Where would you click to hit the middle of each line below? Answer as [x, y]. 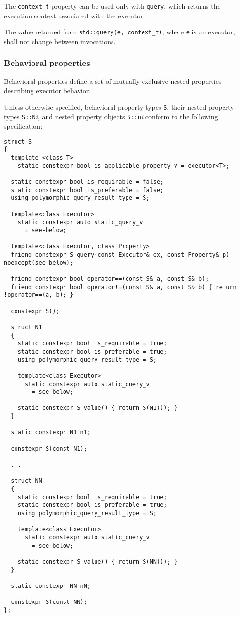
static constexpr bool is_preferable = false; [87, 190]
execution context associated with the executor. [74, 15]
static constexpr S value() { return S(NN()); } [97, 561]
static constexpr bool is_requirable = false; [87, 182]
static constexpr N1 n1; [51, 432]
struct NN [26, 481]
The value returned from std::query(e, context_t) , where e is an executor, [120, 32]
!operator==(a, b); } [39, 295]
